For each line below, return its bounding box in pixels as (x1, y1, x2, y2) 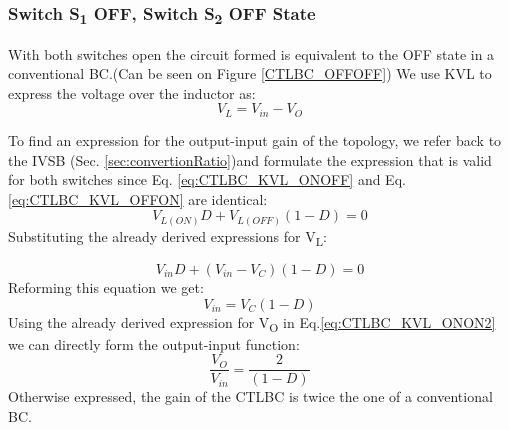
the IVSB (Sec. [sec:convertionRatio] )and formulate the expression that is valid (8, 149, 492, 170)
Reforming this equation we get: (8, 276, 204, 297)
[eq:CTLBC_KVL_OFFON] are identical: (8, 188, 268, 209)
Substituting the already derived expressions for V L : (8, 225, 327, 249)
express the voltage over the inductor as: (8, 82, 256, 103)
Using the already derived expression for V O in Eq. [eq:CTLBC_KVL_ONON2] (8, 311, 496, 335)
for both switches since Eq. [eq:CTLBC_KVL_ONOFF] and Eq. (8, 169, 406, 190)
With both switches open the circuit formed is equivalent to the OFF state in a (8, 43, 495, 64)
